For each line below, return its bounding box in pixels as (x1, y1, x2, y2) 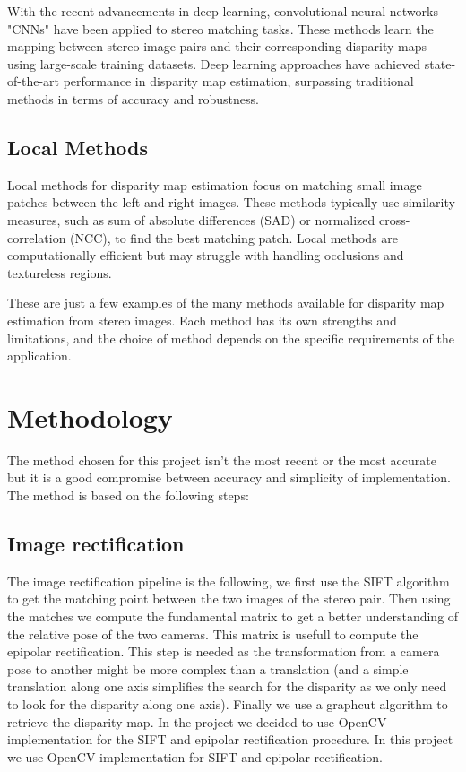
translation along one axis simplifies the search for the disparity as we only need (7, 677, 447, 696)
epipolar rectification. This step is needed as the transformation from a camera (7, 642, 440, 661)
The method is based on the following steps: (7, 486, 249, 505)
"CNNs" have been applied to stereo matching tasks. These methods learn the (7, 19, 434, 38)
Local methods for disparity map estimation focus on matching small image (7, 175, 422, 194)
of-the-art (7, 72, 59, 91)
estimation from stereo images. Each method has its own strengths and (7, 310, 397, 329)
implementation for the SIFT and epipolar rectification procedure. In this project (7, 730, 453, 749)
